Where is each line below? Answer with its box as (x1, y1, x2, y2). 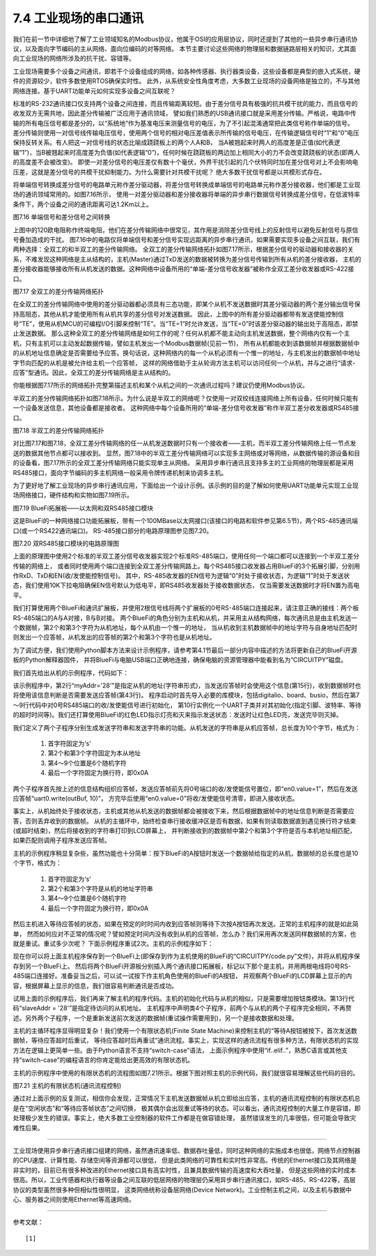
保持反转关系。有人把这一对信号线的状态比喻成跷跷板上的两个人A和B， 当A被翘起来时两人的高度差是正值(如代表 (13, 138, 334, 146)
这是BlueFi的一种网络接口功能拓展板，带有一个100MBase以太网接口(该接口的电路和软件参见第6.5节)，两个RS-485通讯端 (13, 517, 359, 525)
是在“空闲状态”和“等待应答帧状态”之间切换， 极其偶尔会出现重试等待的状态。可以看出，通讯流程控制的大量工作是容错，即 (13, 1104, 361, 1112)
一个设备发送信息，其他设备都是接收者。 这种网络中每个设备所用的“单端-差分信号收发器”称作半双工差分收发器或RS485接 (13, 404, 359, 412)
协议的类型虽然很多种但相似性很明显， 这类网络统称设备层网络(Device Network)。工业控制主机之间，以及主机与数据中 (13, 1186, 352, 1194)
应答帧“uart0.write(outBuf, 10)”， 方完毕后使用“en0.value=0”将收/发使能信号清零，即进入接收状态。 (13, 794, 299, 802)
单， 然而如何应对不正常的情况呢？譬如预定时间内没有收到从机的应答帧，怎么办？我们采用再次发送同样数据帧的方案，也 (13, 930, 357, 938)
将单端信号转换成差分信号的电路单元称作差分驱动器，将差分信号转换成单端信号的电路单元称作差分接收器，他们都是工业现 (13, 181, 361, 189)
